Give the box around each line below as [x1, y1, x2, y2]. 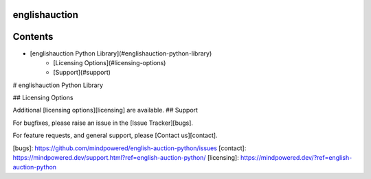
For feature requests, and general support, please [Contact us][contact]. [12, 131, 218, 140]
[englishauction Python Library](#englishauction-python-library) [30, 49, 212, 58]
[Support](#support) [53, 69, 111, 77]
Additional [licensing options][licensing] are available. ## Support [12, 106, 199, 115]
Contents [12, 31, 54, 43]
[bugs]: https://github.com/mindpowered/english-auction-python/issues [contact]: [12, 144, 247, 152]
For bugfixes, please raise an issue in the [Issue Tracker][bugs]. [12, 119, 194, 127]
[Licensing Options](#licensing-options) [53, 58, 166, 67]
